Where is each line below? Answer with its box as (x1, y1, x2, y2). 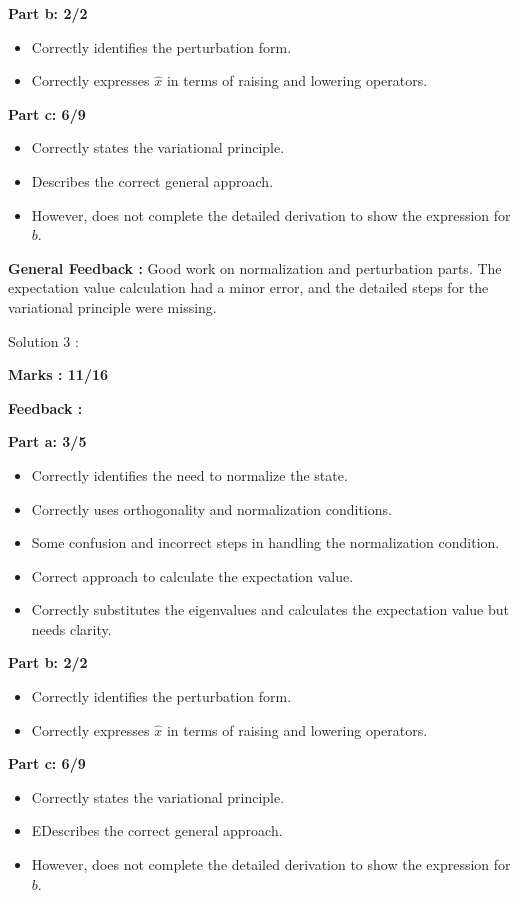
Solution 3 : (8, 330, 79, 351)
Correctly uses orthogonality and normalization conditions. (31, 498, 392, 519)
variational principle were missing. (8, 296, 217, 317)
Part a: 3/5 (8, 431, 87, 452)
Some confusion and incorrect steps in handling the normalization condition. (31, 532, 500, 553)
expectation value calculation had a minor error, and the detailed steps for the (8, 277, 489, 298)
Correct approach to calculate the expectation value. (31, 565, 354, 586)
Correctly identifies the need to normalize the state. (31, 464, 348, 485)
